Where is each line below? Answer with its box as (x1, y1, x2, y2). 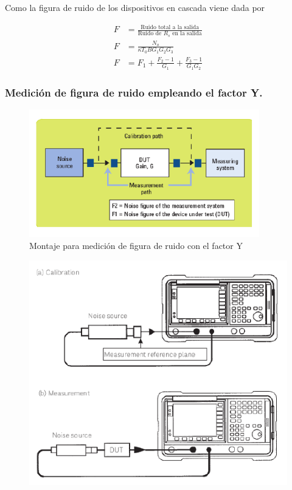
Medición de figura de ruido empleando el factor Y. (5, 84, 263, 100)
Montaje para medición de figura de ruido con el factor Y (29, 239, 243, 251)
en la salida (172, 30, 202, 37)
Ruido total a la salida (141, 24, 200, 30)
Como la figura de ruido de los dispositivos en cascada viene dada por (5, 1, 265, 13)
